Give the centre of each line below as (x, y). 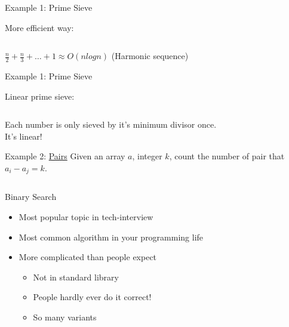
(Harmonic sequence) (150, 56)
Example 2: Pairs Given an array (65, 156)
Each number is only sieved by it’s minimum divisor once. (111, 124)
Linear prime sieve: (40, 96)
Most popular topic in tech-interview (86, 217)
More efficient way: (39, 27)
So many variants (65, 317)
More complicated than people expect (88, 257)
